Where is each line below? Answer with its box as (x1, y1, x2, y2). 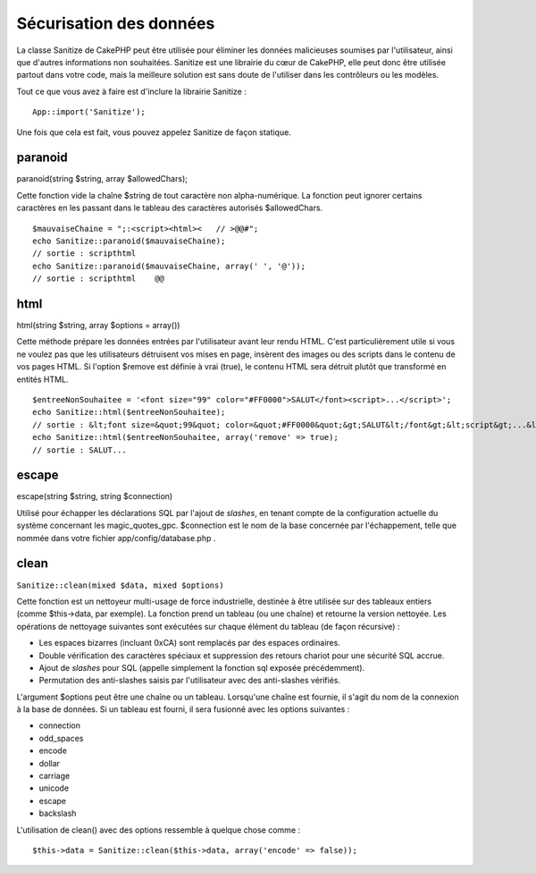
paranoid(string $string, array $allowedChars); (16, 174, 188, 184)
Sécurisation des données (16, 13, 215, 33)
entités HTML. (16, 374, 69, 385)
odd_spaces (38, 733, 84, 743)
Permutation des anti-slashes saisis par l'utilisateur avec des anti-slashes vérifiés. (38, 675, 341, 686)
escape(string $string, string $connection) (16, 491, 173, 502)
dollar (38, 758, 60, 768)
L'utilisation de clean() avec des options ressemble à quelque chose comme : (16, 824, 301, 835)
